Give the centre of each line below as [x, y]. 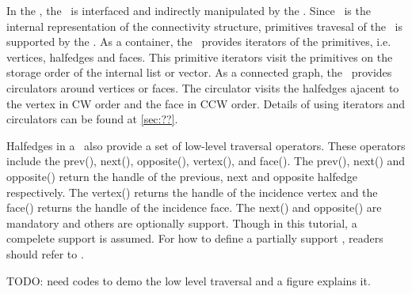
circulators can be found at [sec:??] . [92, 119]
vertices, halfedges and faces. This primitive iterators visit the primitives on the [200, 57]
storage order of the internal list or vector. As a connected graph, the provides [199, 72]
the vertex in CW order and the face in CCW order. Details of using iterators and [206, 103]
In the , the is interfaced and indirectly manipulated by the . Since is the [189, 10]
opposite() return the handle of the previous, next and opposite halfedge [182, 176]
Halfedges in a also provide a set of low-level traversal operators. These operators [206, 145]
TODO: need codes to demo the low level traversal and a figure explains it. [189, 280]
